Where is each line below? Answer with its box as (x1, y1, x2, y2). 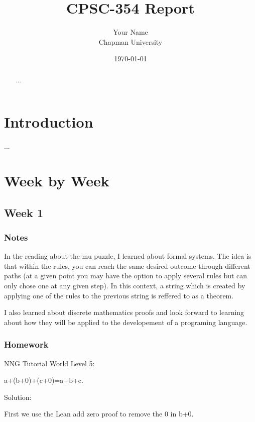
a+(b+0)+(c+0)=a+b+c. (4, 375, 83, 385)
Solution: (4, 391, 32, 402)
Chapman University (98, 36, 163, 47)
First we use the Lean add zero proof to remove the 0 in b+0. (4, 408, 194, 419)
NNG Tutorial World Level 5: (4, 358, 95, 368)
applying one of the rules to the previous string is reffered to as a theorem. (4, 290, 234, 300)
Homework (4, 338, 49, 351)
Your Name (113, 27, 148, 37)
